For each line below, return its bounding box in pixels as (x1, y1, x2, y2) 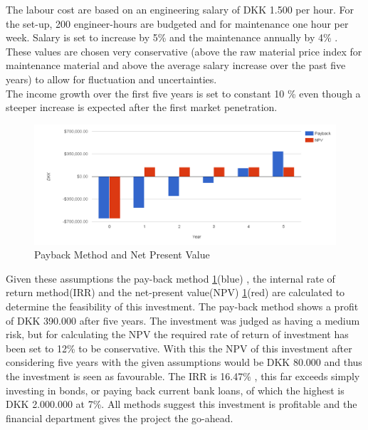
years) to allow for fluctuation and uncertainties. (6, 71, 217, 86)
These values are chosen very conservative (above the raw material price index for (6, 43, 362, 58)
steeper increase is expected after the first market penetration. (6, 100, 278, 115)
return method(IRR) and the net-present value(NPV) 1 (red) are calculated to (6, 285, 345, 300)
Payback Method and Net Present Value (34, 247, 210, 262)
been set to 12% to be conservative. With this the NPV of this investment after (6, 340, 352, 355)
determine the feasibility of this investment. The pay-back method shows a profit (6, 299, 359, 314)
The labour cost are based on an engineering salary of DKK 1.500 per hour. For (6, 2, 354, 16)
